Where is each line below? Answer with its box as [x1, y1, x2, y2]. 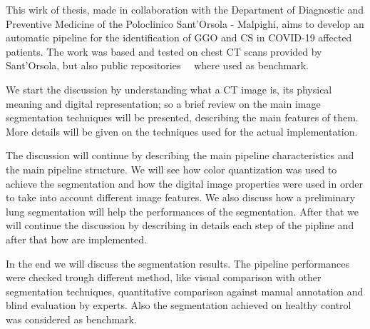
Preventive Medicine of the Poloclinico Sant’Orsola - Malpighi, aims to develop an [6, 16, 364, 31]
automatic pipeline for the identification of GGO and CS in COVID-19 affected [6, 30, 352, 45]
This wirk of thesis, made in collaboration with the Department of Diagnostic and [6, 2, 364, 16]
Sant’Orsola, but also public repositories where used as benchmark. [6, 58, 309, 73]
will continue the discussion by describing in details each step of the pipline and [6, 218, 354, 233]
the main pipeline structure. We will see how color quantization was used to [6, 161, 337, 176]
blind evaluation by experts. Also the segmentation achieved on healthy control [6, 298, 351, 313]
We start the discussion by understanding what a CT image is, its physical [6, 81, 332, 96]
